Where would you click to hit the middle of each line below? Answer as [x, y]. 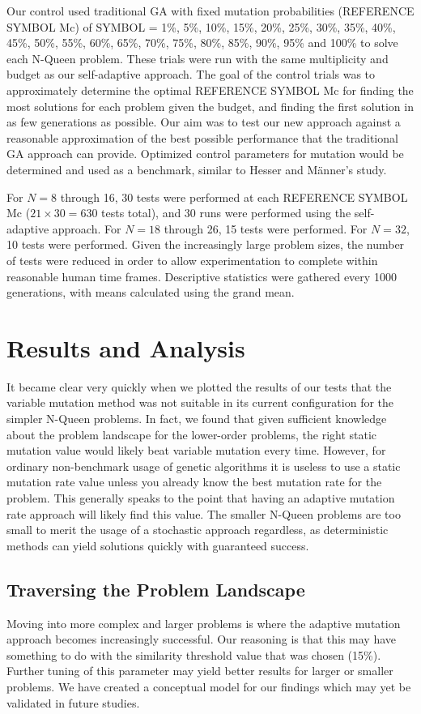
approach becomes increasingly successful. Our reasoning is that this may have [202, 639]
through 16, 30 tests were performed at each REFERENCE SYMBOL [234, 197]
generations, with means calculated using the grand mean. [151, 292]
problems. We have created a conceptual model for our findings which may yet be [209, 686]
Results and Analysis [126, 347]
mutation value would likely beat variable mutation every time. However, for [196, 450]
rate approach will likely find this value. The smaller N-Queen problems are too [204, 513]
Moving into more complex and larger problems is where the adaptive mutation [204, 623]
